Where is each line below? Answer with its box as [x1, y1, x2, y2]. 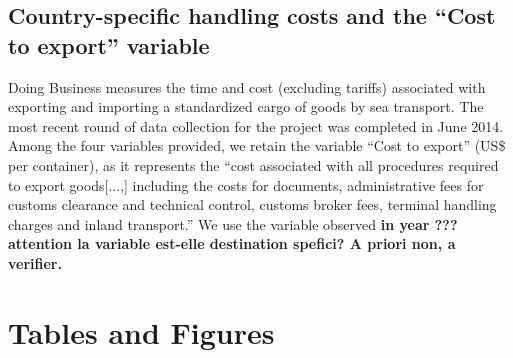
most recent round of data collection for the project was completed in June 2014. [8, 115, 504, 136]
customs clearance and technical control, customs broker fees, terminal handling [8, 194, 497, 215]
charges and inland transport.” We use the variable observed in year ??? [8, 213, 458, 234]
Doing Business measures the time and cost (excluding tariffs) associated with [8, 76, 486, 97]
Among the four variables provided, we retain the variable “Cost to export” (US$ [8, 135, 506, 156]
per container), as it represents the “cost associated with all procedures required [8, 154, 499, 175]
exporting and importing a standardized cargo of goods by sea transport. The [8, 96, 484, 117]
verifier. [8, 252, 62, 273]
